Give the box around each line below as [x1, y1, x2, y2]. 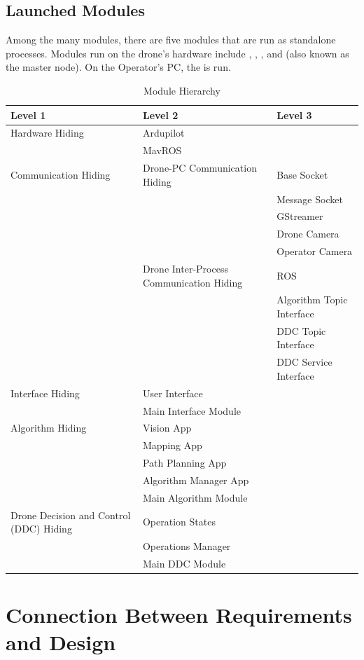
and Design [6, 628, 116, 656]
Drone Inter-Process [142, 261, 228, 275]
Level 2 [142, 107, 178, 122]
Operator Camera [276, 244, 353, 259]
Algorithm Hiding [10, 420, 87, 435]
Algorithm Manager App [142, 472, 249, 487]
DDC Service [276, 355, 332, 369]
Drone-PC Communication [142, 160, 257, 175]
